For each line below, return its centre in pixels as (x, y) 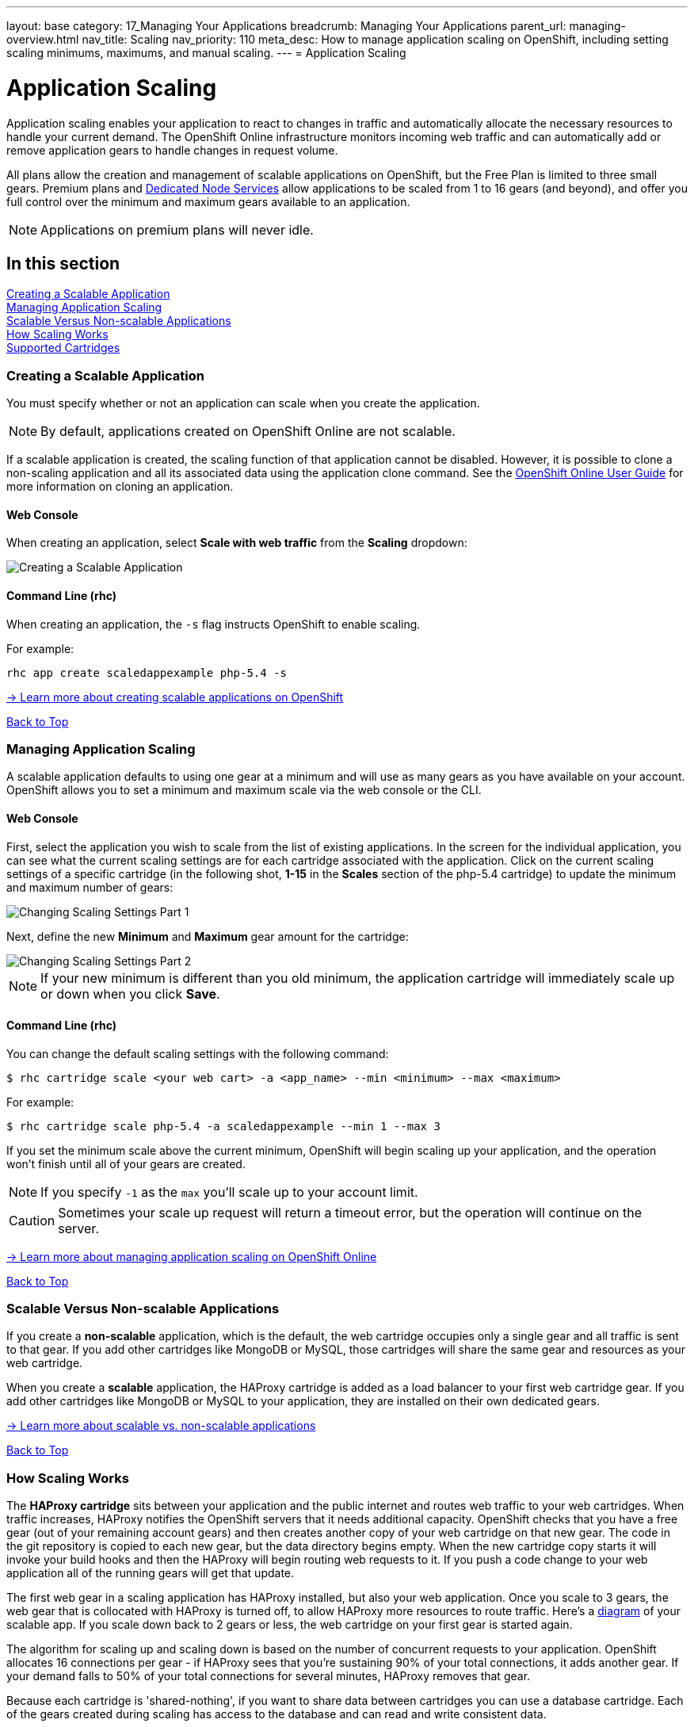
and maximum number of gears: (90, 887)
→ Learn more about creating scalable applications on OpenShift (175, 697)
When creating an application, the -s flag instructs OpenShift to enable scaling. (214, 624)
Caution (32, 1220)
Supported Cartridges (63, 348)
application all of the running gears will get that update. (151, 1573)
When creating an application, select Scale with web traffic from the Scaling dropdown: (237, 543)
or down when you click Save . (130, 993)
